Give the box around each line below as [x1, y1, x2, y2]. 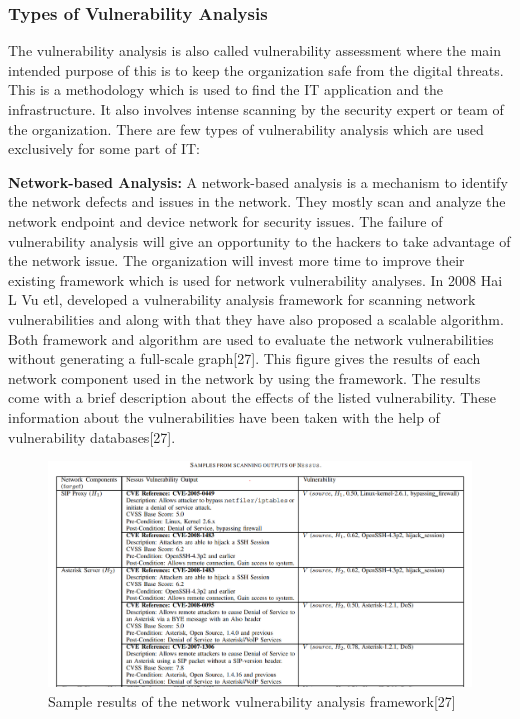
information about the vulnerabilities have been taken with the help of [8, 406, 440, 427]
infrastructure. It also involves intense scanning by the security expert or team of [8, 99, 504, 119]
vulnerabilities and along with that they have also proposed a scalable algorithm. [8, 308, 504, 329]
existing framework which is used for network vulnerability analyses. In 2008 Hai [8, 269, 503, 290]
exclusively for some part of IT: [8, 138, 200, 159]
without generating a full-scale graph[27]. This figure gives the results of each [8, 348, 481, 369]
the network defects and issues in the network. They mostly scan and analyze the [8, 191, 506, 212]
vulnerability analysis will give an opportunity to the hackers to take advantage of [8, 230, 511, 251]
